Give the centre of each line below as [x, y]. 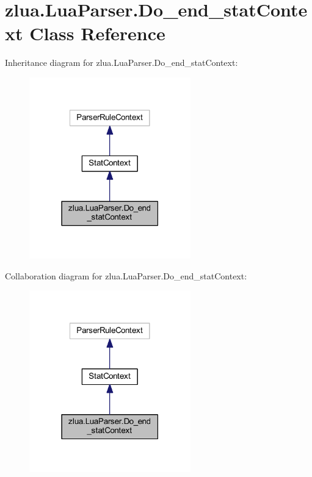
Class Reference [97, 33]
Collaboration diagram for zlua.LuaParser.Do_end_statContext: [126, 275]
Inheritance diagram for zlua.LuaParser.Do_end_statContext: [122, 63]
